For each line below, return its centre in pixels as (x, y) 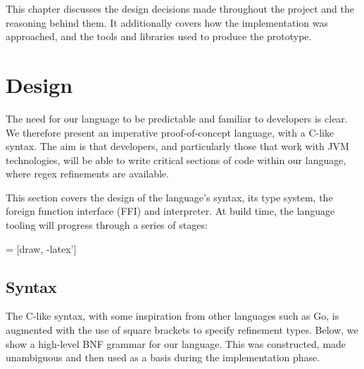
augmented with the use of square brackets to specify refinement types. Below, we (182, 330)
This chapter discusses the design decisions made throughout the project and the (180, 8)
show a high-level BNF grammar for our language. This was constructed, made (176, 343)
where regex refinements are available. (87, 174)
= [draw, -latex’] (41, 248)
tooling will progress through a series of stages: (107, 225)
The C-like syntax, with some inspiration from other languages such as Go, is (172, 316)
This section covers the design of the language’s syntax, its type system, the (169, 197)
